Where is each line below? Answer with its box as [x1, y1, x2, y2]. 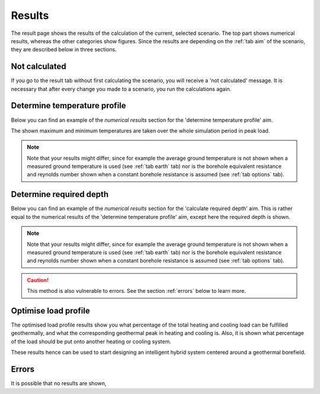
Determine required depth [11, 189, 109, 199]
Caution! [27, 276, 49, 283]
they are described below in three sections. [11, 46, 117, 53]
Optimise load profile [11, 305, 90, 316]
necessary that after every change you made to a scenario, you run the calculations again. [11, 85, 232, 92]
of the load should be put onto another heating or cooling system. [11, 338, 171, 345]
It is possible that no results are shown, [11, 380, 107, 387]
